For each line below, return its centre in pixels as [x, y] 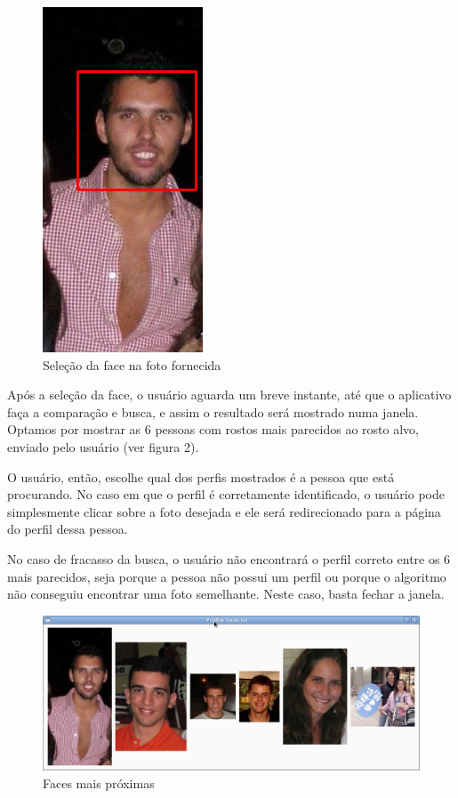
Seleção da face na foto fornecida [132, 364]
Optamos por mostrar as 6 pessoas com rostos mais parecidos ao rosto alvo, [213, 429]
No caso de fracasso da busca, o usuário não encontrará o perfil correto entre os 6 [229, 558]
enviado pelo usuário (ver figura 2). [103, 446]
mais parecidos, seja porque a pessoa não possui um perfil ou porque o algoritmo [227, 576]
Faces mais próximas [99, 782]
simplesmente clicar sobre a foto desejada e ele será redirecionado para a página [224, 511]
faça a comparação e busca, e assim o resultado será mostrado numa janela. [213, 411]
